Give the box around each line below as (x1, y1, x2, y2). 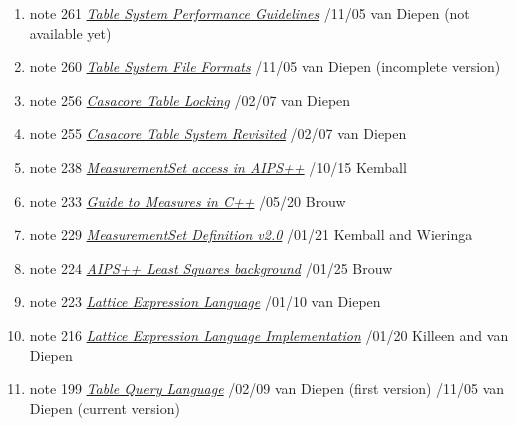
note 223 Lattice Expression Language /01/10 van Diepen (29, 291, 381, 312)
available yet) (29, 22, 112, 43)
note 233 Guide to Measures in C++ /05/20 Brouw (29, 190, 346, 211)
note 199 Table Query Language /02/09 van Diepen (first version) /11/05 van (29, 378, 505, 399)
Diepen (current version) (29, 397, 180, 418)
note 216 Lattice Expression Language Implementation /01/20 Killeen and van (29, 324, 509, 345)
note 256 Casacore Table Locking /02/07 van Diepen (29, 89, 351, 110)
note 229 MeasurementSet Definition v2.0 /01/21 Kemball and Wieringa (29, 224, 473, 245)
